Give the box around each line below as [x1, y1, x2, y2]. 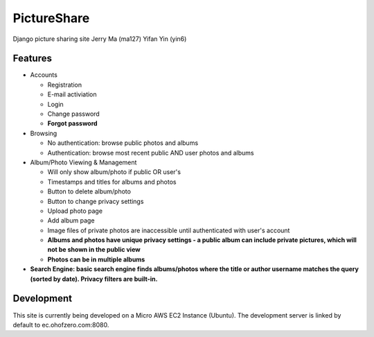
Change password [47, 110, 100, 118]
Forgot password [47, 119, 98, 128]
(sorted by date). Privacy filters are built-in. [30, 275, 158, 283]
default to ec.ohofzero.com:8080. [12, 320, 109, 329]
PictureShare [12, 10, 90, 26]
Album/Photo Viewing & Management [30, 158, 137, 166]
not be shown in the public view [47, 245, 141, 254]
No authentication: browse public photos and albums [47, 139, 199, 147]
